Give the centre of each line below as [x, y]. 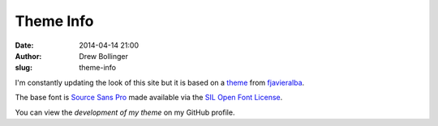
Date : [24, 45]
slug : [24, 68]
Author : [28, 56]
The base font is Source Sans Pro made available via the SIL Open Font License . [149, 98]
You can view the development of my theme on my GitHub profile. [125, 112]
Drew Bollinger [104, 56]
